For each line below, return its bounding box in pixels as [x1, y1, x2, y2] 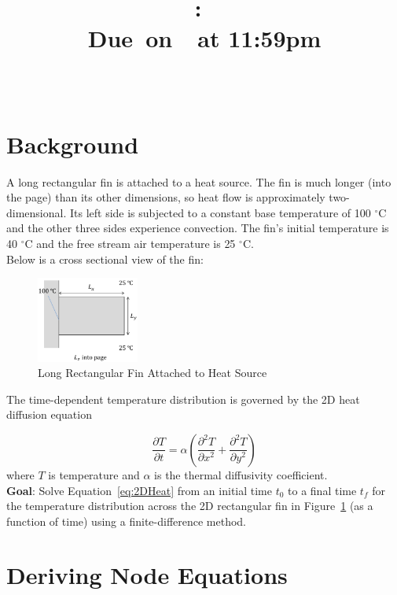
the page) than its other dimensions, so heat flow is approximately [6, 189, 325, 205]
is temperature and [48, 466, 140, 482]
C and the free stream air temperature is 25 [24, 235, 236, 252]
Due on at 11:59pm [87, 22, 322, 54]
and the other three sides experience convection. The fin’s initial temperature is [6, 220, 389, 236]
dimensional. [6, 204, 67, 220]
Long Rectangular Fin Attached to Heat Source [38, 364, 267, 381]
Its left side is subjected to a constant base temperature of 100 [69, 204, 371, 220]
